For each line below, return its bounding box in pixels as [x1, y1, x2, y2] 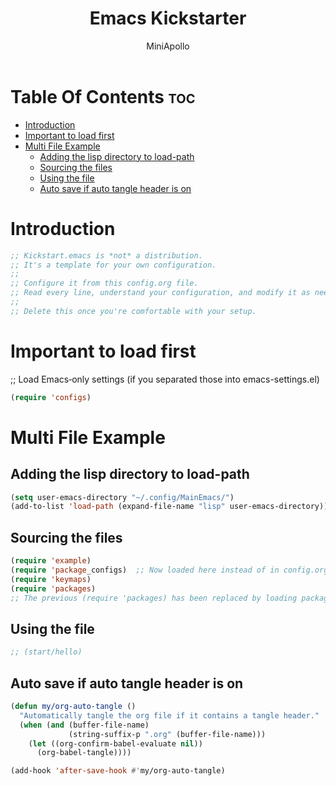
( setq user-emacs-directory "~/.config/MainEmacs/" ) [10, 492, 235, 502]
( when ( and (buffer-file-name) [19, 720, 150, 730]
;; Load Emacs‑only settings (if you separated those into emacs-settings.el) [10, 373, 320, 385]
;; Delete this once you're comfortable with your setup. [10, 306, 257, 316]
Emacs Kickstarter [89, 7, 247, 30]
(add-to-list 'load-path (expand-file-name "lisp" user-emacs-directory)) [10, 502, 329, 512]
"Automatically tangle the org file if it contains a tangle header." [19, 710, 320, 721]
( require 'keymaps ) [10, 574, 92, 584]
